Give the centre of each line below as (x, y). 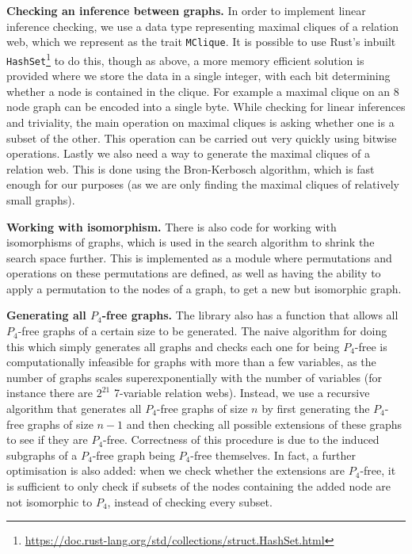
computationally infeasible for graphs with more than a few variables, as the (191, 362)
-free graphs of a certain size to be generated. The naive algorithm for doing (202, 331)
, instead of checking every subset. (190, 501)
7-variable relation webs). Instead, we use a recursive (242, 393)
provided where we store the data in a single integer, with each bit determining (198, 76)
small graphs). (41, 199)
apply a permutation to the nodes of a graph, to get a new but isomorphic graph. (204, 288)
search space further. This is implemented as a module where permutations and (199, 257)
